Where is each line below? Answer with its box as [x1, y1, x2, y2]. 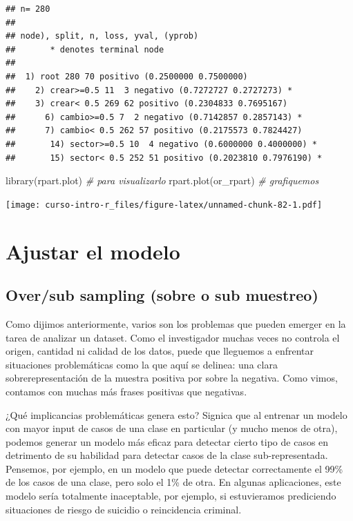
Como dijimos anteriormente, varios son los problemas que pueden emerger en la [6, 316, 346, 331]
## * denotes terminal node [6, 44, 164, 55]
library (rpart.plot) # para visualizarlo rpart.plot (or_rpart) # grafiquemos [6, 173, 319, 188]
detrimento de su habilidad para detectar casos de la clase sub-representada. [6, 448, 328, 462]
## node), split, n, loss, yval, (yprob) [6, 31, 199, 41]
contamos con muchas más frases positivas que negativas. [6, 384, 247, 398]
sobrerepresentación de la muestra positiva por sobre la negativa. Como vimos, [6, 371, 338, 385]
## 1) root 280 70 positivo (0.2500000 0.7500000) [6, 71, 248, 81]
